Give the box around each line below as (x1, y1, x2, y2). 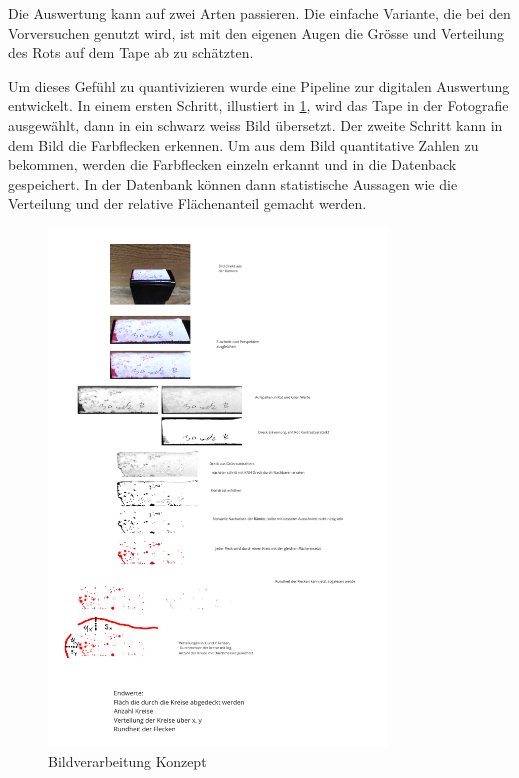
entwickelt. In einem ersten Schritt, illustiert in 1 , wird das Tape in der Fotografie (8, 95, 509, 116)
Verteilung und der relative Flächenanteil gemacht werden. (8, 193, 367, 214)
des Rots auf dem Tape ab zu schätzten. (8, 42, 254, 63)
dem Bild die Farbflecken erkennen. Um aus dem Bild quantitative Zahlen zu (8, 134, 479, 155)
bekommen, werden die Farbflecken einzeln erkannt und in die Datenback (8, 154, 457, 175)
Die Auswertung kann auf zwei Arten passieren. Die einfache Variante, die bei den (8, 3, 511, 23)
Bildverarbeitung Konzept (48, 750, 207, 771)
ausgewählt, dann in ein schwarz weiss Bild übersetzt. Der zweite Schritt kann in (8, 114, 503, 135)
